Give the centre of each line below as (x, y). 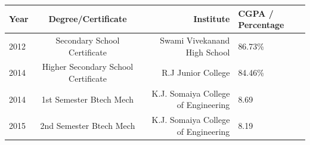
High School (208, 52)
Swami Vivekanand (195, 40)
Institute (212, 19)
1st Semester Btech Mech (88, 99)
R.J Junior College (196, 72)
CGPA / (256, 13)
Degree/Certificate (88, 19)
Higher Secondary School (88, 67)
